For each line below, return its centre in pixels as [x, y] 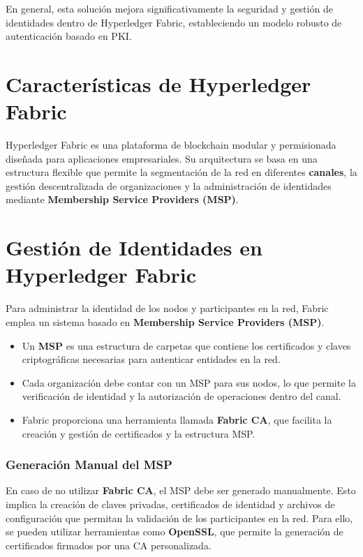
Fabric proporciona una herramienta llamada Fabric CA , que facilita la [177, 419]
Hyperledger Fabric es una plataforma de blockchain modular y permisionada [171, 145]
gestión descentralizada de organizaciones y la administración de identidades [169, 185]
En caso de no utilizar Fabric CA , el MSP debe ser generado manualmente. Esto [181, 490]
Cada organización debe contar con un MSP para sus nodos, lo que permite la [189, 382]
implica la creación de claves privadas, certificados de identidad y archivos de [170, 504]
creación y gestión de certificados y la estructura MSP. [139, 433]
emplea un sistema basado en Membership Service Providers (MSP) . [165, 321]
